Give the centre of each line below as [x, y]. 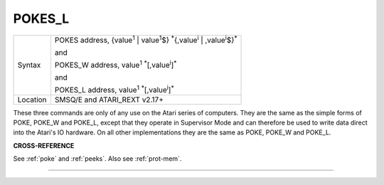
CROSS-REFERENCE [44, 145]
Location [32, 100]
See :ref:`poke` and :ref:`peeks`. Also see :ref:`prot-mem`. [97, 159]
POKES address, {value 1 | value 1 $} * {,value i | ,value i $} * [146, 39]
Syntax [29, 65]
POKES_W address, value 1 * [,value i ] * [116, 64]
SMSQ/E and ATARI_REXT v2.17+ [109, 100]
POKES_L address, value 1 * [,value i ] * [114, 90]
